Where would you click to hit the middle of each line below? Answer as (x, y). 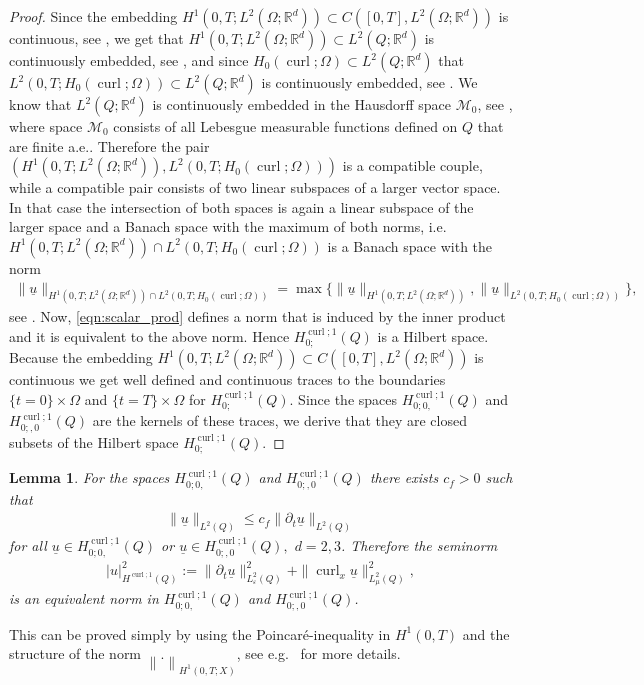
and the (486, 633)
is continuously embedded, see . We (369, 82)
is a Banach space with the (410, 245)
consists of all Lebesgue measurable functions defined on (285, 126)
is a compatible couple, (412, 165)
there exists (404, 477)
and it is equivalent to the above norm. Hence (149, 336)
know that (40, 104)
